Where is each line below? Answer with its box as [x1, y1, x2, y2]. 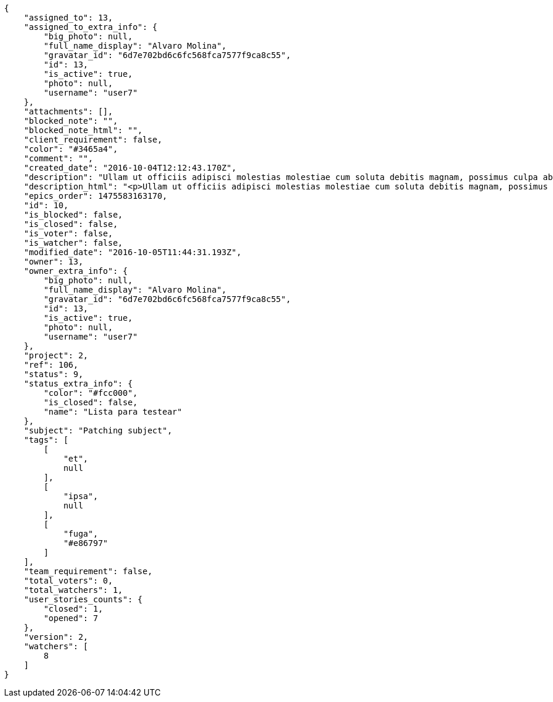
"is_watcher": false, [23, 238, 123, 247]
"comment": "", [23, 154, 93, 163]
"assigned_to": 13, [23, 13, 113, 22]
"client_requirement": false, [23, 135, 162, 144]
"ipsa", [63, 491, 99, 501]
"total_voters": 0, [23, 576, 113, 585]
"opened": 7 [43, 613, 99, 623]
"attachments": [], [23, 107, 113, 116]
